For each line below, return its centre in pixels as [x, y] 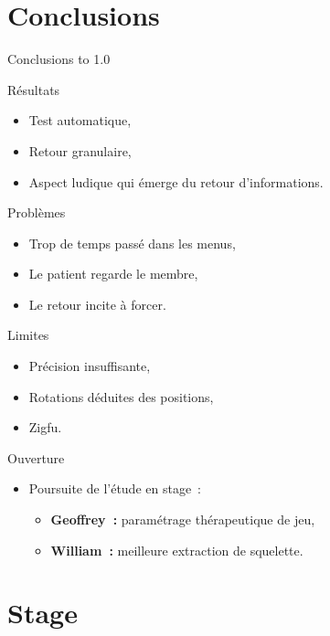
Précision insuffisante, [90, 366]
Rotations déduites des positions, [121, 396]
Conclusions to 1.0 [59, 59]
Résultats [34, 89]
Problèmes [37, 212]
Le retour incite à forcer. [97, 304]
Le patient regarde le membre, [113, 274]
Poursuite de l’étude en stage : [115, 488]
